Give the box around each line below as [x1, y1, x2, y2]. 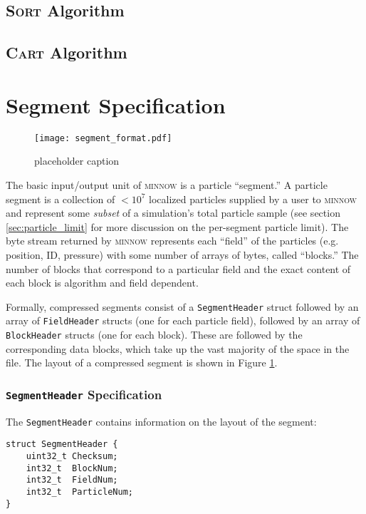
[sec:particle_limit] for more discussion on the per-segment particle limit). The [6, 219, 349, 234]
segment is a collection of [6, 191, 115, 206]
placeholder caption [34, 153, 120, 168]
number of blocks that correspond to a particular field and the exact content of [6, 261, 351, 276]
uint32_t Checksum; [26, 451, 118, 461]
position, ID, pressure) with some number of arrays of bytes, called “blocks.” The [6, 247, 359, 262]
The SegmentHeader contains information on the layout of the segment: [6, 413, 317, 428]
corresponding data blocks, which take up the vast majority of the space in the [6, 341, 350, 356]
